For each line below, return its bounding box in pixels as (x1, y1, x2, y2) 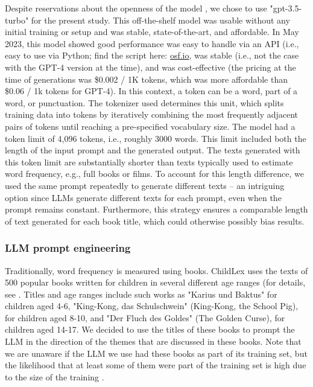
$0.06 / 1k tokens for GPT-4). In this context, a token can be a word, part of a (5, 85, 298, 97)
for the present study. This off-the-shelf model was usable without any (31, 13, 290, 26)
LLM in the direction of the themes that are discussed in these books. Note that (5, 335, 302, 348)
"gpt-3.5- (270, 2, 302, 14)
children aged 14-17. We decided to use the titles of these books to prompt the (5, 323, 295, 336)
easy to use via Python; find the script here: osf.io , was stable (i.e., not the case (5, 49, 299, 62)
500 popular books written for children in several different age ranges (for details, (5, 276, 306, 289)
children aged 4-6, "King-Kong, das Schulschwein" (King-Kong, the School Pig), (5, 299, 299, 312)
